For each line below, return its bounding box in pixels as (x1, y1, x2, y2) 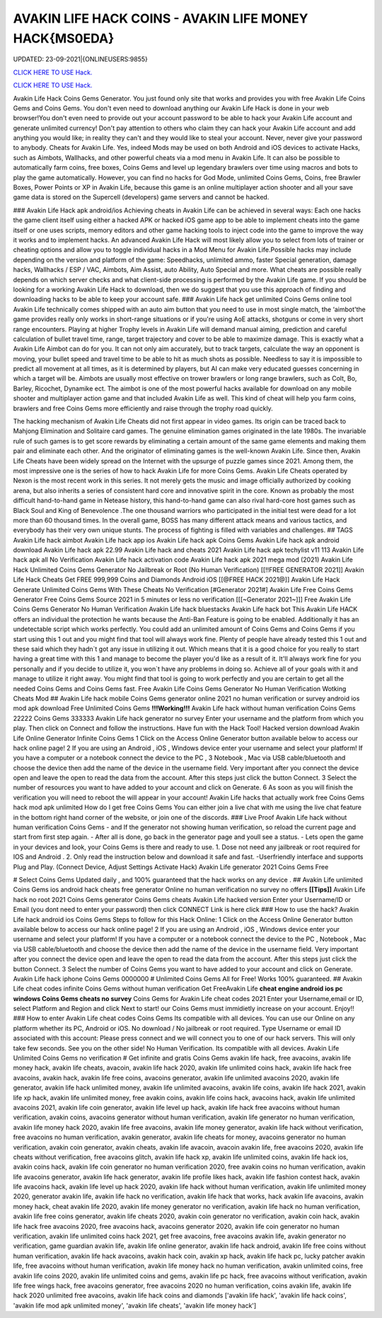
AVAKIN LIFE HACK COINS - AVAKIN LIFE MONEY (13, 11, 308, 26)
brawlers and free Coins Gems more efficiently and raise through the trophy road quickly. (13, 404, 274, 412)
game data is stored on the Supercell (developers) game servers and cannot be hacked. (13, 193, 270, 202)
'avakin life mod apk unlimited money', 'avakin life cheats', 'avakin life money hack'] (13, 1301, 257, 1310)
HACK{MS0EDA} (13, 30, 115, 46)
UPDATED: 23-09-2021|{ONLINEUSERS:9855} (13, 55, 148, 64)
